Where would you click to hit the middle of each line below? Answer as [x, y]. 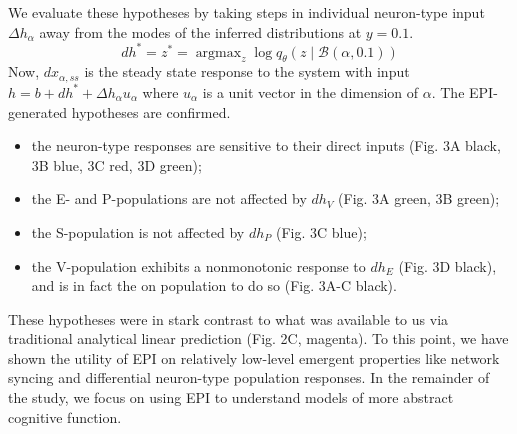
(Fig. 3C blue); [321, 231]
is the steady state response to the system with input [247, 71]
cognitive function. [65, 416]
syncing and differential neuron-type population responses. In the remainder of [249, 377]
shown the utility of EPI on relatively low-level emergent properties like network [254, 357]
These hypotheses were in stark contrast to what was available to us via [228, 318]
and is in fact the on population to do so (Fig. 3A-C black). [214, 285]
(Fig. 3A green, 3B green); [419, 198]
